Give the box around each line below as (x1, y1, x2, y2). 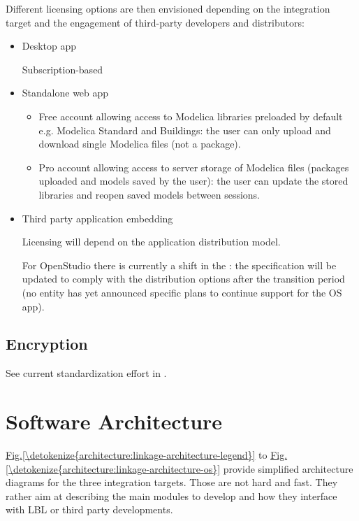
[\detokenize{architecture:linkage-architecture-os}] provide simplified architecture (6, 461, 353, 476)
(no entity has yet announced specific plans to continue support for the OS (22, 285, 342, 299)
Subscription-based (22, 62, 103, 76)
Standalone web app (22, 85, 109, 100)
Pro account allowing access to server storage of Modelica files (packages (38, 159, 349, 174)
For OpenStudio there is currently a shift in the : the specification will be (22, 257, 337, 272)
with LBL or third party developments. (6, 502, 173, 517)
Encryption (6, 333, 88, 355)
